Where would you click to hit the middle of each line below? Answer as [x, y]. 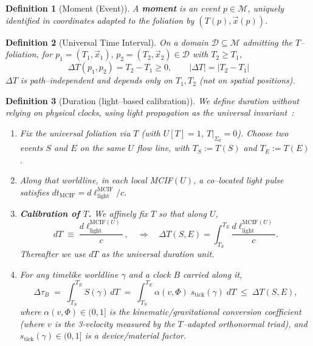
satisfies [34, 192]
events [31, 148]
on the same [102, 148]
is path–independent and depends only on [96, 80]
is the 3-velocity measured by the [115, 323]
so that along [183, 213]
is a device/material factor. [136, 335]
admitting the [267, 42]
